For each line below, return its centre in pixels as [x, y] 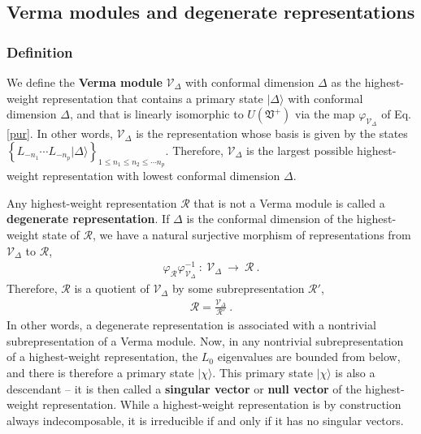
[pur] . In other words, [60, 133]
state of [61, 234]
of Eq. [396, 114]
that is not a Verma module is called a [289, 202]
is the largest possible [300, 150]
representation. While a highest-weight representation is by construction [222, 404]
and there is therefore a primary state [100, 372]
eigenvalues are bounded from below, [309, 357]
